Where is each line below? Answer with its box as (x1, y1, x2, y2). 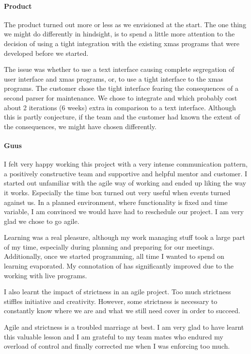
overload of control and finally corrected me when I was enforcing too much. (4, 341, 230, 351)
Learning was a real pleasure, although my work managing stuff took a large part (4, 232, 245, 242)
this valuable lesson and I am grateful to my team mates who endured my (4, 331, 223, 341)
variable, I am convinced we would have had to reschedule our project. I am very (4, 206, 244, 217)
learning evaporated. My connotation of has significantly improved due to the (4, 261, 234, 271)
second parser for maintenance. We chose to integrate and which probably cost (4, 92, 237, 102)
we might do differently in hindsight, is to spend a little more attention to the (4, 29, 235, 39)
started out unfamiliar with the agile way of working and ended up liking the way (4, 178, 246, 188)
